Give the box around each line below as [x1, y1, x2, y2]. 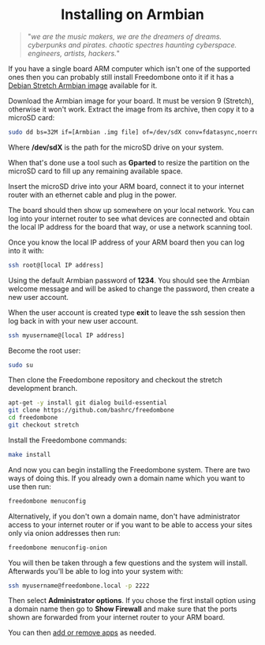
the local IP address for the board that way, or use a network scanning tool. [8, 222, 252, 231]
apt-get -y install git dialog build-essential [8, 399, 168, 407]
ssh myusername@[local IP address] [8, 331, 125, 340]
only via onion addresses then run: [8, 528, 121, 537]
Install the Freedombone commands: [8, 435, 128, 445]
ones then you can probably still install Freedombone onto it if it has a [8, 72, 234, 82]
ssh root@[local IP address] [8, 261, 104, 269]
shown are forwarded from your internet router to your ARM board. [8, 613, 226, 622]
